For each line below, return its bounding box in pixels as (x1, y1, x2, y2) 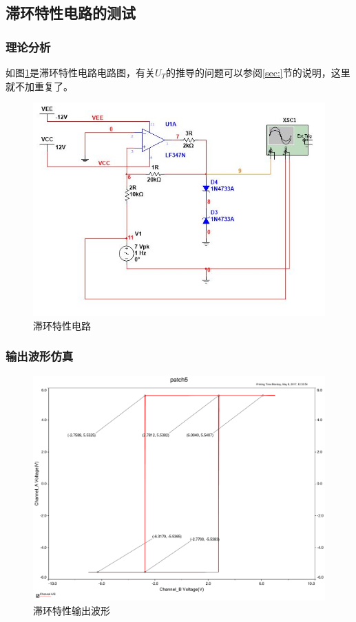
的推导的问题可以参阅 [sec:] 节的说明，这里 (166, 65, 350, 79)
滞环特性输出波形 (33, 603, 110, 617)
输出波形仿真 (6, 347, 74, 365)
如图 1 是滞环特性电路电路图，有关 (6, 65, 155, 79)
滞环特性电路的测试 (6, 2, 136, 23)
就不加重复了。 (6, 78, 73, 93)
